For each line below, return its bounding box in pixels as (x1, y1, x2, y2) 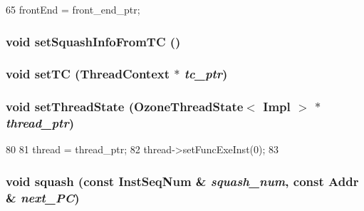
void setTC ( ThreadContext (6, 65, 170, 83)
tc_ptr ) (184, 65, 228, 83)
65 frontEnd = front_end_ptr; (6, 2, 140, 16)
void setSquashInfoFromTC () (6, 32, 181, 50)
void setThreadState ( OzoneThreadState (6, 98, 244, 115)
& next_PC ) (6, 188, 80, 206)
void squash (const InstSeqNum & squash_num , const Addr (6, 172, 359, 190)
